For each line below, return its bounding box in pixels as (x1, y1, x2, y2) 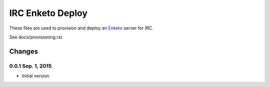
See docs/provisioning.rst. (9, 34, 63, 40)
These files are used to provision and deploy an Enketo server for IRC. (9, 25, 153, 31)
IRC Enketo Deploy (9, 7, 87, 18)
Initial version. (21, 73, 51, 79)
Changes (9, 47, 38, 55)
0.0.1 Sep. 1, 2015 (9, 62, 52, 69)
